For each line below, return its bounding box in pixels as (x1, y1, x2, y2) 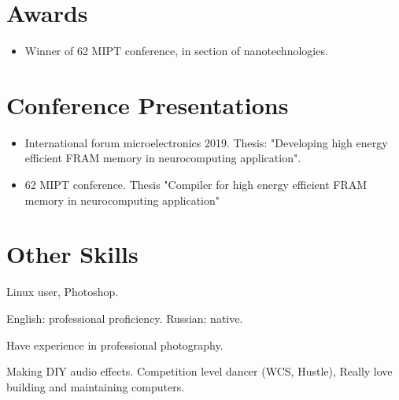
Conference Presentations (6, 88, 289, 120)
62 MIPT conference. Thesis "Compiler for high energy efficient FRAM (24, 176, 368, 193)
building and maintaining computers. (6, 378, 185, 394)
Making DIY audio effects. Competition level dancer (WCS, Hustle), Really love (6, 363, 393, 380)
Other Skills (6, 238, 139, 270)
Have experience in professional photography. (6, 336, 224, 353)
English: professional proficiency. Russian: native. (6, 309, 243, 326)
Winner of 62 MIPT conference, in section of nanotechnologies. (24, 43, 328, 59)
